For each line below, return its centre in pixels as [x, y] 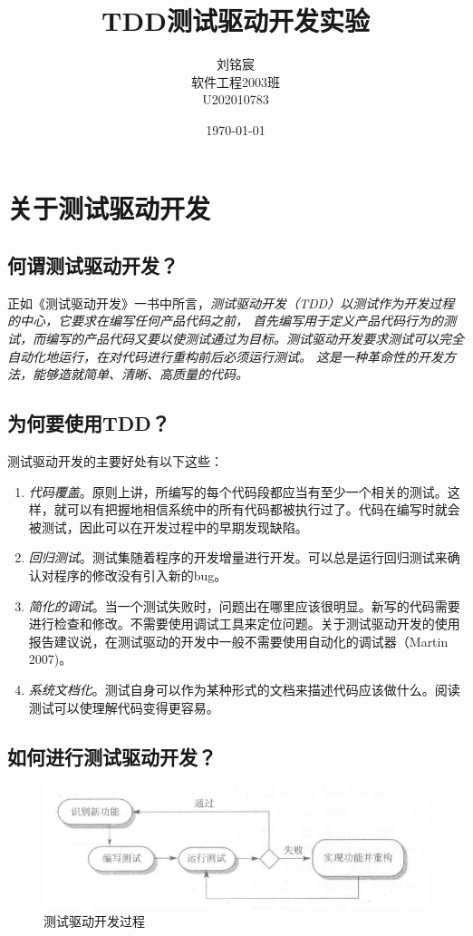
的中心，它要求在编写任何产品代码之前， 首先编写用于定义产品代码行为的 [226, 321]
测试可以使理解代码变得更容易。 [124, 707]
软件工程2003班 [236, 81]
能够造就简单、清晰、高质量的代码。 [140, 374]
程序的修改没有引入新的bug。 [140, 575]
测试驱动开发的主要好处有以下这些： [115, 461]
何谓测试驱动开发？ [93, 265]
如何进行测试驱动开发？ [112, 756]
